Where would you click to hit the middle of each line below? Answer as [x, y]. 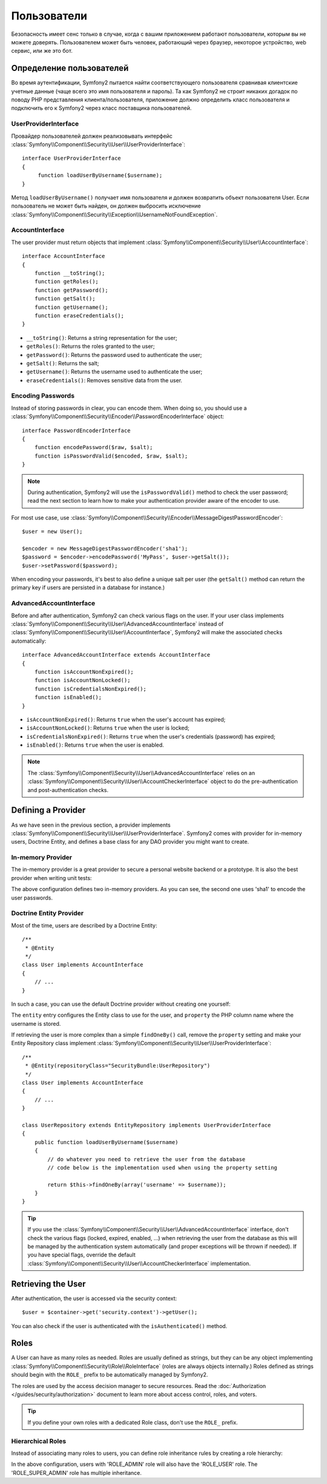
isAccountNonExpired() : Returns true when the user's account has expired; [126, 719]
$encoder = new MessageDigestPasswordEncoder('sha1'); [105, 548]
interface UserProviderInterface [71, 158]
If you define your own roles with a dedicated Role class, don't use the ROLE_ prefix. [133, 1422]
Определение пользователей [70, 68]
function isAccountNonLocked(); [82, 680]
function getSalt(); [65, 299]
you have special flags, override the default [81, 1255]
